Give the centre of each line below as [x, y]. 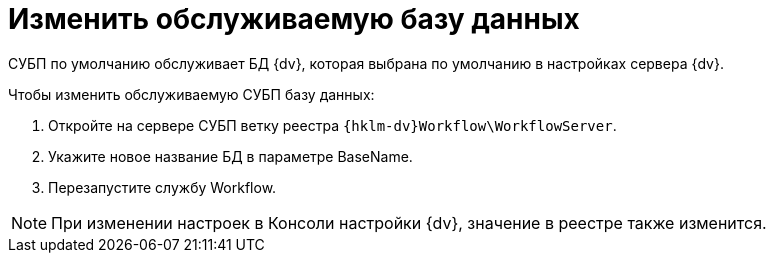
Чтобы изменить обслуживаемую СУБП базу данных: [191, 94]
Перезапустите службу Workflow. [162, 187]
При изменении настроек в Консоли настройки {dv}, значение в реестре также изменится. [409, 222]
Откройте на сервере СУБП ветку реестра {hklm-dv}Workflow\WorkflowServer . [332, 125]
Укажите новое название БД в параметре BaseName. [230, 156]
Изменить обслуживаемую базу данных [294, 19]
